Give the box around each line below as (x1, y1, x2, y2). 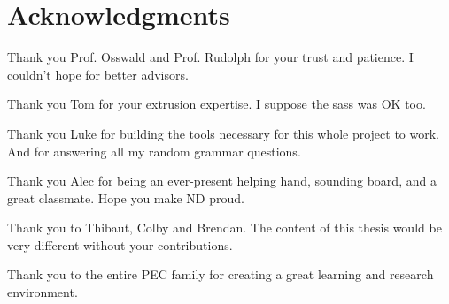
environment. (7, 283, 78, 301)
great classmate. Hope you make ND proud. (7, 188, 244, 207)
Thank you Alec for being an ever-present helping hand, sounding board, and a (7, 171, 437, 190)
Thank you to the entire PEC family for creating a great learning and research (7, 265, 434, 284)
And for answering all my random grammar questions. (7, 141, 301, 160)
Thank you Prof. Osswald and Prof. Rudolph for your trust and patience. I (7, 48, 414, 66)
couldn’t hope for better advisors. (7, 65, 189, 83)
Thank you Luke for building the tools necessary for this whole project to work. (7, 124, 439, 142)
